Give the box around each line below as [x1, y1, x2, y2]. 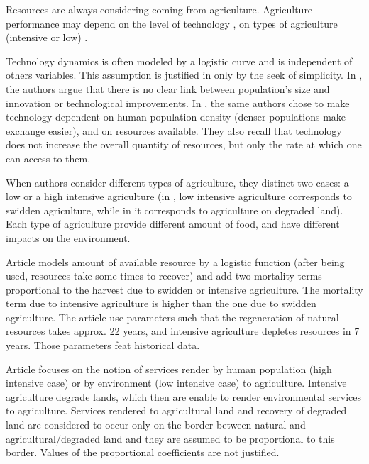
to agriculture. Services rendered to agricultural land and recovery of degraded [6, 403, 347, 418]
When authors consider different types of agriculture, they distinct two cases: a [6, 175, 349, 189]
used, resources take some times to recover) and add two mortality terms [6, 268, 322, 283]
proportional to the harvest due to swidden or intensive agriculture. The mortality [6, 282, 363, 297]
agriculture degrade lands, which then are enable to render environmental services [6, 389, 362, 404]
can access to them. [6, 150, 91, 165]
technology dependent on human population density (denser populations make [6, 109, 346, 124]
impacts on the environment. [6, 230, 131, 245]
